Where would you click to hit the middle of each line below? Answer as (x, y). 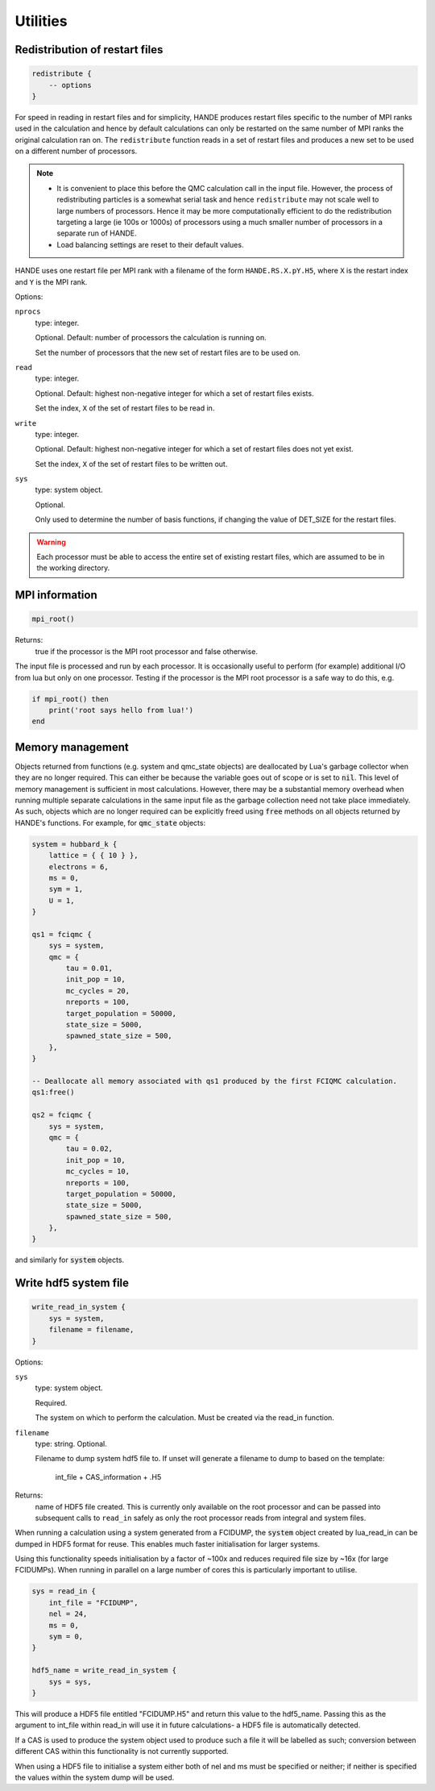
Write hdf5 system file (72, 1283)
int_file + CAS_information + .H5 (108, 1477)
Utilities (41, 21)
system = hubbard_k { (75, 844)
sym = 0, (66, 1637)
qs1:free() (53, 1092)
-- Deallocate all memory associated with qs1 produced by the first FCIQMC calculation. (215, 1081)
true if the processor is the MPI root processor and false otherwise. (146, 651)
